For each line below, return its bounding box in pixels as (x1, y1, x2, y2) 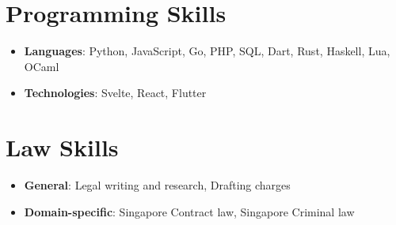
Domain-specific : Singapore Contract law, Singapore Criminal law (24, 203, 355, 219)
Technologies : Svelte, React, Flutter (24, 84, 207, 101)
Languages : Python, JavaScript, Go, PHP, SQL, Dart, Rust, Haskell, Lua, (24, 43, 390, 59)
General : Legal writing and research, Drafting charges (24, 177, 291, 193)
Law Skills (6, 131, 119, 163)
